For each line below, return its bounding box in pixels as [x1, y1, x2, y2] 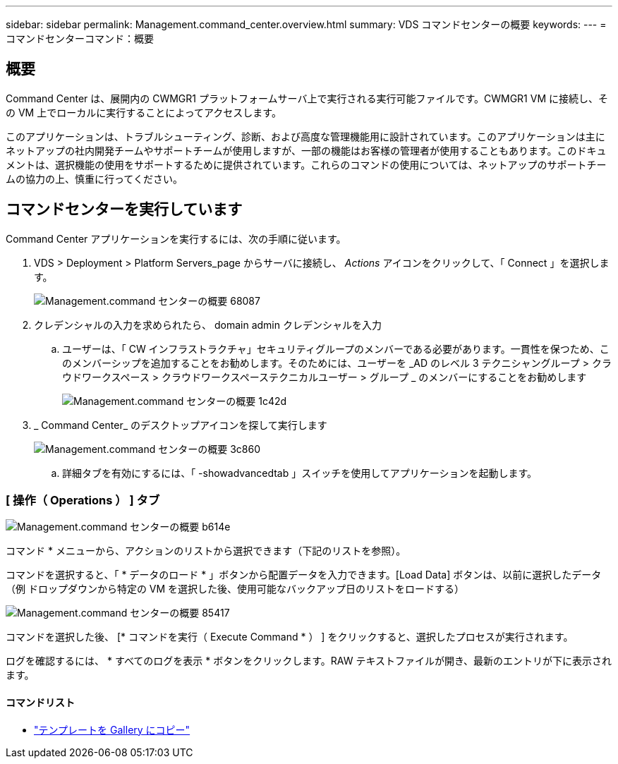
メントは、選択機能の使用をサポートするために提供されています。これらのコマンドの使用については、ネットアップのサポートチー [6, 158, 607, 171]
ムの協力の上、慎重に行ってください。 [6, 172, 183, 185]
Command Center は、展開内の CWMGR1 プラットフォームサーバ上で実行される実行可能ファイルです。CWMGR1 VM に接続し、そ [6, 92, 608, 104]
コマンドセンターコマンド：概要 [6, 32, 154, 44]
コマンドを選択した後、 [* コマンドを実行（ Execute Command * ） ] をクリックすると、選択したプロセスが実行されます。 [6, 631, 574, 643]
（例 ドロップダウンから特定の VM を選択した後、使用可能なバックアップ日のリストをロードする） [6, 583, 465, 595]
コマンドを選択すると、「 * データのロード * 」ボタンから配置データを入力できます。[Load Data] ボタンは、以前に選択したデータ [6, 569, 602, 581]
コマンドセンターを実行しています [6, 200, 243, 219]
